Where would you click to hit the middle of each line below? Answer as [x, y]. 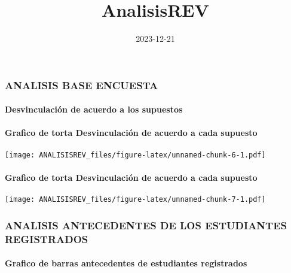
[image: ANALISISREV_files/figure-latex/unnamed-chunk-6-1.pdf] [135, 155]
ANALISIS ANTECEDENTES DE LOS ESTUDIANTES [146, 225]
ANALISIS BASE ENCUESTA [82, 85]
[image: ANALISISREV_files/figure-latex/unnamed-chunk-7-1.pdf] [135, 200]
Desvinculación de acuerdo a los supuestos [94, 109]
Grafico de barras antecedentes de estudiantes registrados [126, 263]
